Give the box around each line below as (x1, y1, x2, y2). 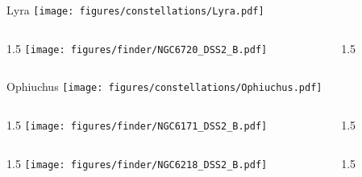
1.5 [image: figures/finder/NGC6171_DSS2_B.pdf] (6, 116, 268, 133)
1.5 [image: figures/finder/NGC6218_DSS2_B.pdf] (6, 154, 268, 171)
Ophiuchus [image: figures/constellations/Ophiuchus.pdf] (6, 78, 322, 95)
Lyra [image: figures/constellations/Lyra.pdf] (6, 2, 264, 18)
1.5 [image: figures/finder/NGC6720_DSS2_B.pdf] (6, 39, 268, 56)
